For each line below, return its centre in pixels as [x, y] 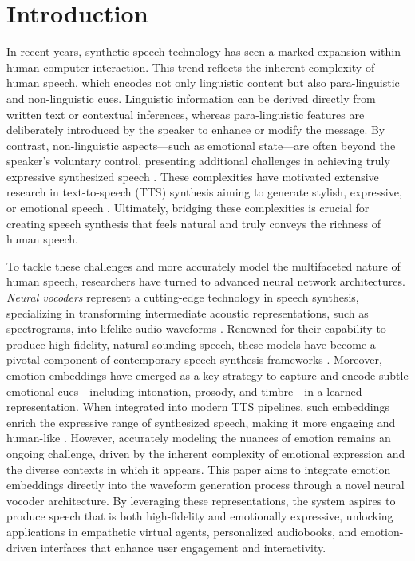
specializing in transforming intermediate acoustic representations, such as [188, 312]
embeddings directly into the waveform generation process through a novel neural [206, 485]
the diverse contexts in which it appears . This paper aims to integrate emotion [199, 469]
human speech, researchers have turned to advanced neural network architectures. [206, 281]
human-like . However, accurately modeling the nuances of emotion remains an [199, 438]
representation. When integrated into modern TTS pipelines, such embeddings [198, 407]
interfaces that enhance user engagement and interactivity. [183, 547]
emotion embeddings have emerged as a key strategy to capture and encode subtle [207, 375]
